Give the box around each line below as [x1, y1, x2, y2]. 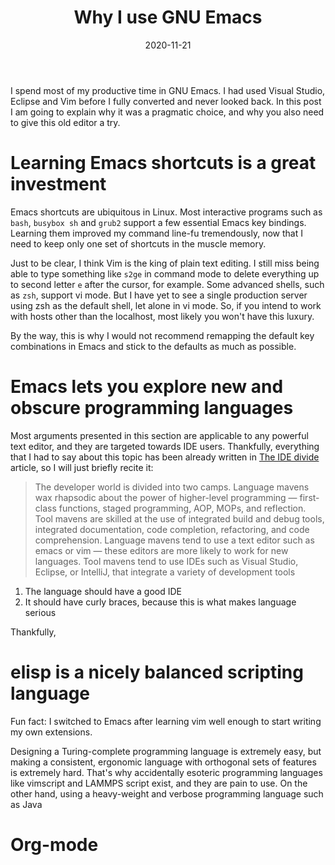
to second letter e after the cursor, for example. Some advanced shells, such [10, 278, 325, 290]
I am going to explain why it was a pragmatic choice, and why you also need [10, 106, 325, 118]
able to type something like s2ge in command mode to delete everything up [10, 267, 320, 280]
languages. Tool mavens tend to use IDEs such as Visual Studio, [34, 555, 299, 567]
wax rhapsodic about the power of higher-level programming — [34, 491, 298, 503]
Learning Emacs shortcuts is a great [10, 152, 317, 175]
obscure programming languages [10, 397, 294, 420]
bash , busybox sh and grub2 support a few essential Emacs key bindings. [10, 216, 307, 228]
